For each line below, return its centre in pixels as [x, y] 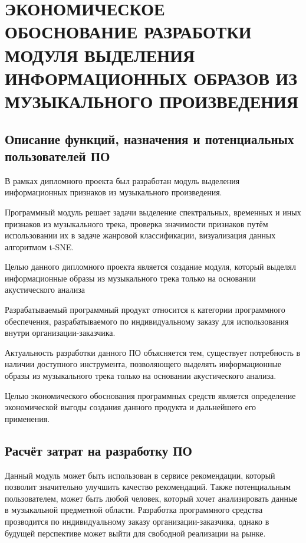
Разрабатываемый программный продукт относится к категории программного [145, 310]
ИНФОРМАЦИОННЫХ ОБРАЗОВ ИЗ [151, 78]
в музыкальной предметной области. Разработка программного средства [134, 510]
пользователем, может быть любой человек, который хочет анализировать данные [151, 498]
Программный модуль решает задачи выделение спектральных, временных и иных [153, 212]
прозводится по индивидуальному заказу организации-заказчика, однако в [137, 521]
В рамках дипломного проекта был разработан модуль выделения [122, 180]
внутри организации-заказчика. [60, 333]
